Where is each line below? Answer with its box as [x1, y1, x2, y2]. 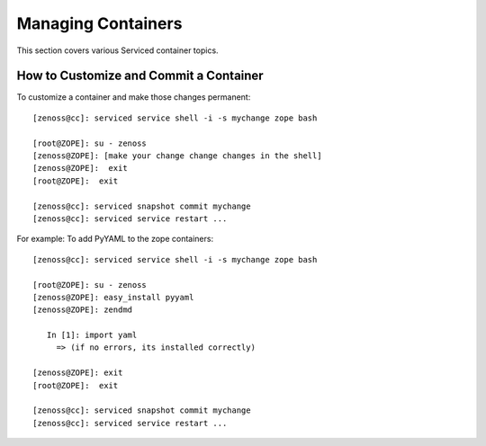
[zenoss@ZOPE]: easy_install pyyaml [32, 292, 194, 302]
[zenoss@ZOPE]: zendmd [32, 305, 133, 315]
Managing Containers [16, 13, 183, 33]
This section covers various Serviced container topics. [16, 45, 220, 56]
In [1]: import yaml [46, 330, 138, 341]
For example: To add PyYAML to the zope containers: [16, 234, 214, 245]
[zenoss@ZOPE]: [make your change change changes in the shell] [32, 151, 323, 161]
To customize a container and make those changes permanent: [16, 92, 251, 103]
